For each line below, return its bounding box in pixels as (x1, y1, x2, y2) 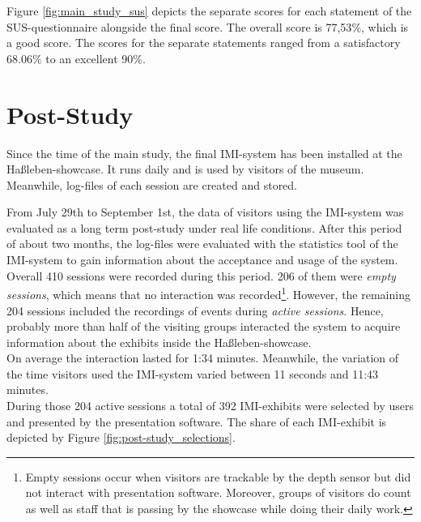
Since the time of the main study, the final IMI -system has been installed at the (6, 144, 402, 161)
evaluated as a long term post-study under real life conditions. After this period (6, 219, 402, 236)
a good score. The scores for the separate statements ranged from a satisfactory (6, 34, 401, 51)
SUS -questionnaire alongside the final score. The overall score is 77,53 (6, 18, 352, 35)
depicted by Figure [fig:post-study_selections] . (6, 429, 236, 446)
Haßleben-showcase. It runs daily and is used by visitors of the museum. (6, 160, 364, 178)
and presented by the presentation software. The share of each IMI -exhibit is (6, 413, 387, 430)
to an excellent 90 (45, 49, 134, 66)
